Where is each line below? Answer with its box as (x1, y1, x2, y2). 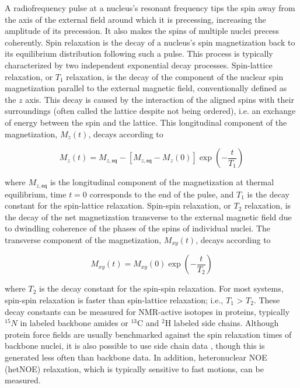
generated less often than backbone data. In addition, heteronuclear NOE (5, 351, 267, 363)
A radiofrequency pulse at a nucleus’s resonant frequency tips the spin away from (5, 2, 295, 13)
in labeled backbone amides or (20, 317, 128, 329)
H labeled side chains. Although (165, 317, 279, 329)
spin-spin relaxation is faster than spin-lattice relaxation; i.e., (5, 294, 224, 306)
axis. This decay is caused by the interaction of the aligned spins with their (25, 93, 294, 105)
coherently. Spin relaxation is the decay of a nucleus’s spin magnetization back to (5, 36, 295, 48)
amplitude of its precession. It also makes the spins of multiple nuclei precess (5, 25, 280, 37)
